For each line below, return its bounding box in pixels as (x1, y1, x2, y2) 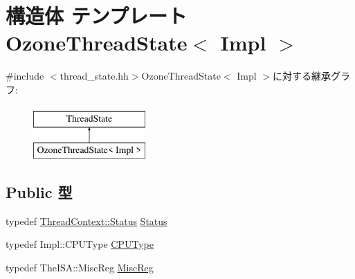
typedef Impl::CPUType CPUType (6, 237, 154, 251)
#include (6, 69, 44, 83)
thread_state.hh (60, 69, 129, 83)
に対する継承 (272, 69, 331, 83)
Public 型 (6, 181, 73, 203)
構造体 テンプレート (6, 1, 187, 30)
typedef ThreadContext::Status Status (6, 213, 167, 228)
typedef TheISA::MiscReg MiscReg (6, 260, 154, 275)
